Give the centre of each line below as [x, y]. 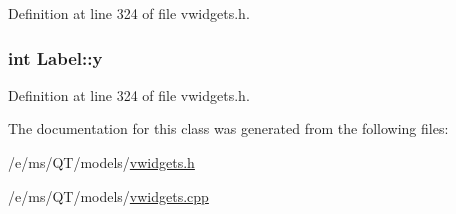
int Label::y [55, 57]
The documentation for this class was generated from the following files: [228, 128]
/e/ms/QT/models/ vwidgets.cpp [108, 195]
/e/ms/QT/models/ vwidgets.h [101, 162]
